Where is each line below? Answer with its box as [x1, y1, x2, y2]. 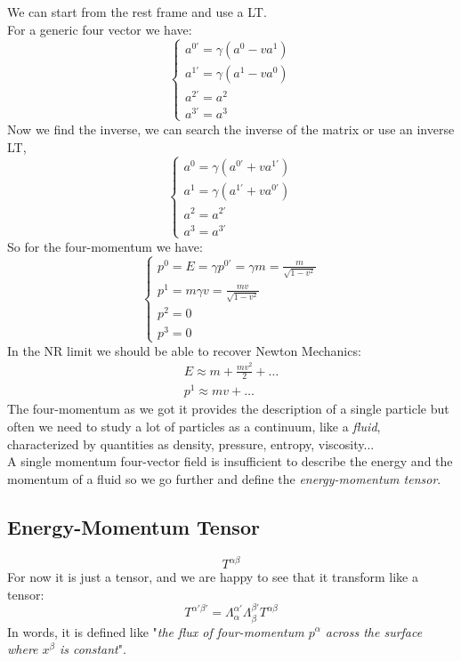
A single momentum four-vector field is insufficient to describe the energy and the [7, 452, 453, 471]
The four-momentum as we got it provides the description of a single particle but [7, 399, 449, 418]
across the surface [325, 622, 423, 641]
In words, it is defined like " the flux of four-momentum [7, 622, 304, 641]
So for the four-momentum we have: [7, 237, 203, 255]
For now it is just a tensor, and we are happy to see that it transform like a [7, 568, 418, 586]
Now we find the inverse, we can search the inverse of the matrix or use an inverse [7, 119, 455, 138]
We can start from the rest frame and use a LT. [7, 3, 267, 20]
